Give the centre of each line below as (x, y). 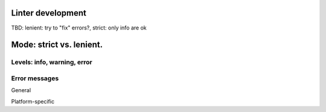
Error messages (35, 78)
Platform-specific (33, 101)
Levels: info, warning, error (52, 62)
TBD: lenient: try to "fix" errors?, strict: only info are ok (79, 28)
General (21, 90)
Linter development (49, 13)
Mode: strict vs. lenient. (57, 45)
